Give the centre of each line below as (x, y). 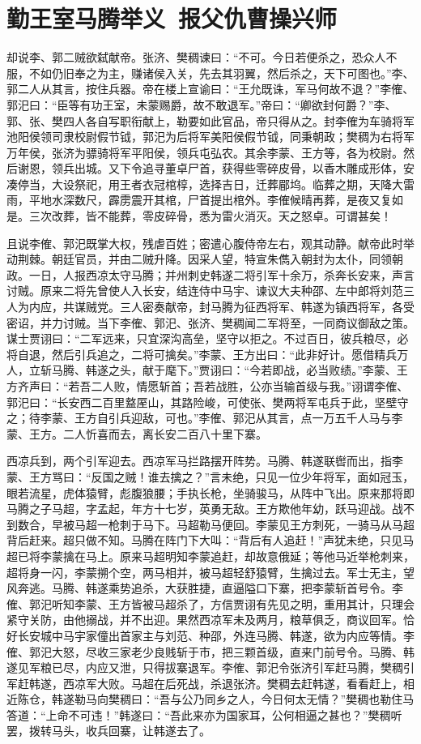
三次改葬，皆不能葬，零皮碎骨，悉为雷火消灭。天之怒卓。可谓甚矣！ (210, 216)
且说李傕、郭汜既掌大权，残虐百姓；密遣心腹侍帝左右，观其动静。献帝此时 (205, 243)
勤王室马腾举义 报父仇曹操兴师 (172, 18)
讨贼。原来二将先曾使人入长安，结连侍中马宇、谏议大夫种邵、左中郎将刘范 (205, 291)
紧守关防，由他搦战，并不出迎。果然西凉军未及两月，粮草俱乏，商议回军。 (205, 620)
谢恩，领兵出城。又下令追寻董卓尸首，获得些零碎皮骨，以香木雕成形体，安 (216, 168)
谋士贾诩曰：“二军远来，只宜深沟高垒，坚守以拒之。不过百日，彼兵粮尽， (202, 338)
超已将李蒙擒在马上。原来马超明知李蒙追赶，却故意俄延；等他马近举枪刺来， (210, 556)
